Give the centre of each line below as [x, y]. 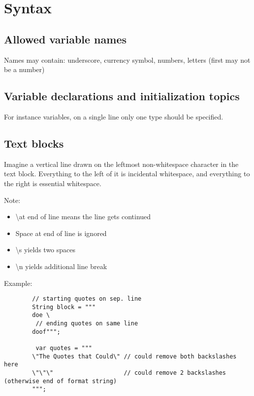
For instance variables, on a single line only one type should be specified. [114, 116]
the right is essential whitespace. [53, 183]
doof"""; [46, 332]
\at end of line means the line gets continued [83, 217]
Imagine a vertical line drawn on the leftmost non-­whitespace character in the [121, 164]
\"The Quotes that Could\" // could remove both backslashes [134, 356]
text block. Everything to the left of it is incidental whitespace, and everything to [127, 174]
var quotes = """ [64, 348]
